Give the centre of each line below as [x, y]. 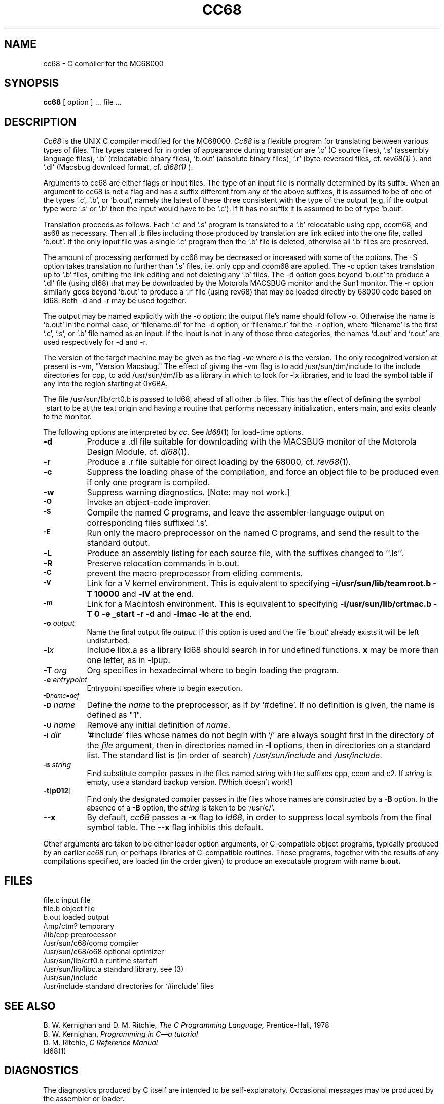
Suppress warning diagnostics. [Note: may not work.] [189, 492]
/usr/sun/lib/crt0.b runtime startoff [100, 961]
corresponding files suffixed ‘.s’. [147, 523]
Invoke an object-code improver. [149, 503]
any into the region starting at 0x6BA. [105, 384]
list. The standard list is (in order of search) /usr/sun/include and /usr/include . [235, 756]
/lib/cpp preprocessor [80, 935]
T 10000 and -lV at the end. [140, 594]
